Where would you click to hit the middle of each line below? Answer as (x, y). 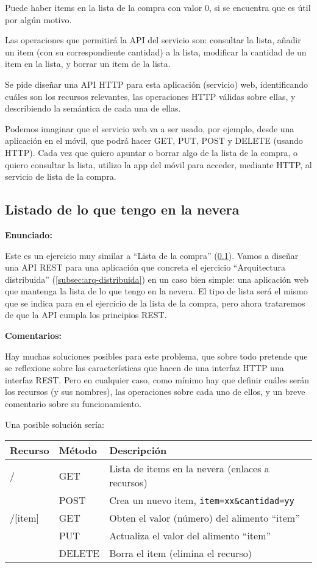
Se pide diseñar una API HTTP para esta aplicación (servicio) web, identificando (156, 84)
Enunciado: (29, 234)
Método (78, 450)
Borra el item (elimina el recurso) (180, 553)
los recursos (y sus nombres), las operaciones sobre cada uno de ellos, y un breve (155, 392)
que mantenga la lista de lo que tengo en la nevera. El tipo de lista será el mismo (156, 291)
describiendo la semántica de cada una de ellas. (93, 108)
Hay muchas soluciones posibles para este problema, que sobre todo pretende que (156, 356)
